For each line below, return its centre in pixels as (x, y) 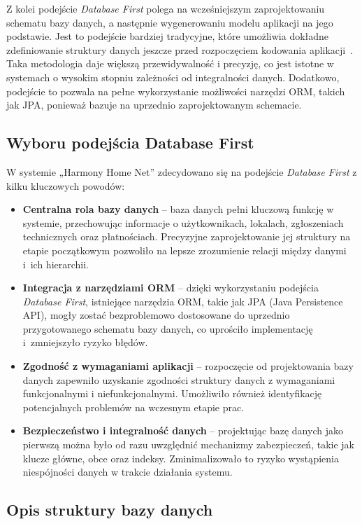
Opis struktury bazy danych (110, 510)
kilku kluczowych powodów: (66, 185)
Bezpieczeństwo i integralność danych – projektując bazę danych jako (183, 430)
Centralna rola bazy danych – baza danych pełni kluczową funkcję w (178, 209)
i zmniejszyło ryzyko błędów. (85, 342)
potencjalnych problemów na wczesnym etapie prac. (133, 407)
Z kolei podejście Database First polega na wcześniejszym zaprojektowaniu (166, 8)
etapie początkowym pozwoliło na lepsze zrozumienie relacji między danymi (184, 250)
